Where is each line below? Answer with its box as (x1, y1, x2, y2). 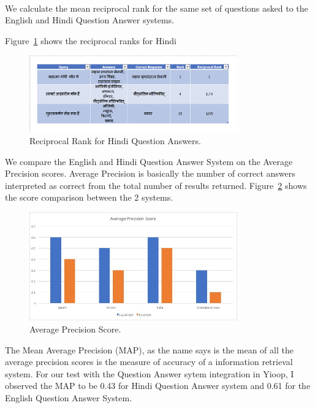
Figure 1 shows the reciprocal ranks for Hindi (5, 34, 176, 47)
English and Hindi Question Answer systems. (5, 13, 175, 26)
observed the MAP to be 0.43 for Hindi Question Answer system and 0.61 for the (5, 379, 311, 392)
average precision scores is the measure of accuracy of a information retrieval (5, 355, 293, 368)
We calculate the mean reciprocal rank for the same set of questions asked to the (5, 1, 308, 14)
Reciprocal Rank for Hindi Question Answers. (29, 134, 201, 147)
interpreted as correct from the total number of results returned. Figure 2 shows (5, 179, 307, 191)
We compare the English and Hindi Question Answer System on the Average (5, 155, 293, 167)
